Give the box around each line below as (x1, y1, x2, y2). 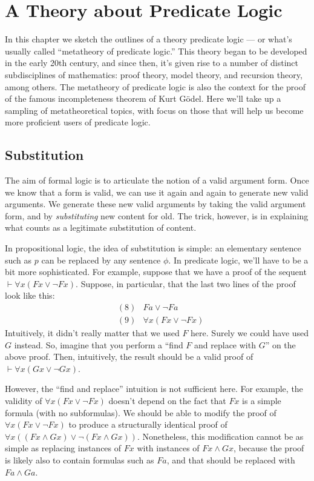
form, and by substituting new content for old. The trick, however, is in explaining (5, 209, 309, 222)
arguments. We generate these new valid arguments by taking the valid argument (5, 197, 306, 210)
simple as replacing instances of (5, 442, 122, 454)
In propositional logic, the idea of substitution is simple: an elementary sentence (5, 242, 301, 254)
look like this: (5, 289, 55, 302)
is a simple (242, 394, 281, 407)
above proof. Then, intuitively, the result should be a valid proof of (5, 350, 253, 363)
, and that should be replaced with (166, 454, 295, 466)
